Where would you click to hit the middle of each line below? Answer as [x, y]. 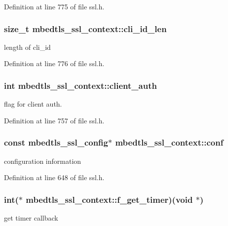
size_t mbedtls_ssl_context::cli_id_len [85, 28]
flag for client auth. [33, 104]
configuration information [43, 161]
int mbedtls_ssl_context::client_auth [80, 85]
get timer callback [31, 218]
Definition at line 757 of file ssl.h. [54, 120]
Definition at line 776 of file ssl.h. [54, 63]
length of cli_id [27, 47]
